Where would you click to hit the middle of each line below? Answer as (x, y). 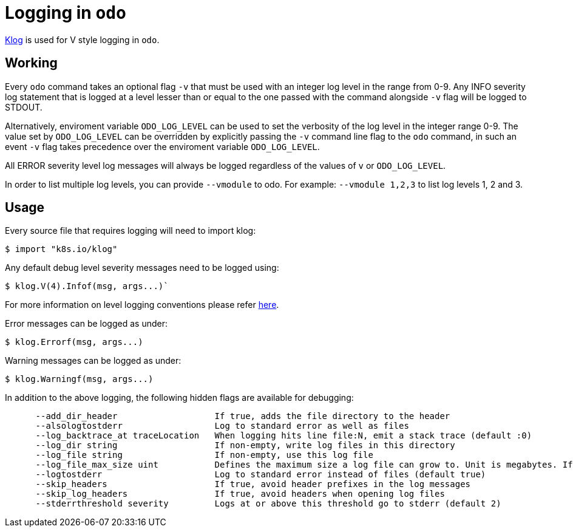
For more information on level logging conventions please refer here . (142, 305)
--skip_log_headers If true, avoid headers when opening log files (240, 494)
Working (31, 63)
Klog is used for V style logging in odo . (82, 39)
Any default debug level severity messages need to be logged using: (142, 268)
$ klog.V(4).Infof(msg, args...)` (87, 286)
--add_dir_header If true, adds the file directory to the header (243, 416)
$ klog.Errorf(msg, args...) (74, 342)
